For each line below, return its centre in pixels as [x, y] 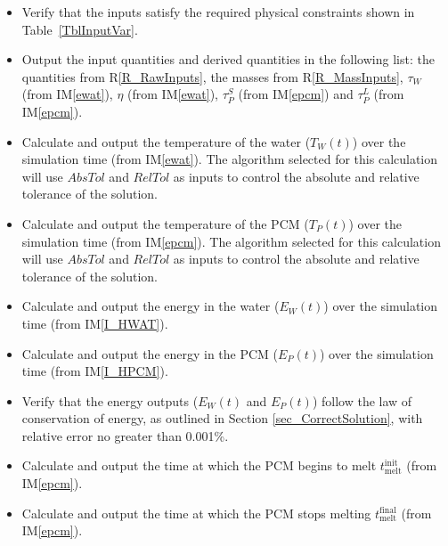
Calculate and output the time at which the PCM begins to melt [199, 465]
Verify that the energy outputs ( [110, 400]
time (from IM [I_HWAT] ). [95, 323]
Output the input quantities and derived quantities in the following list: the [228, 59]
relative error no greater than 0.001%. [125, 435]
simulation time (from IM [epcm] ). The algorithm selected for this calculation [231, 241]
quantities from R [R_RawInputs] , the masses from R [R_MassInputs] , [212, 76]
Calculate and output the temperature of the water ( [166, 141]
